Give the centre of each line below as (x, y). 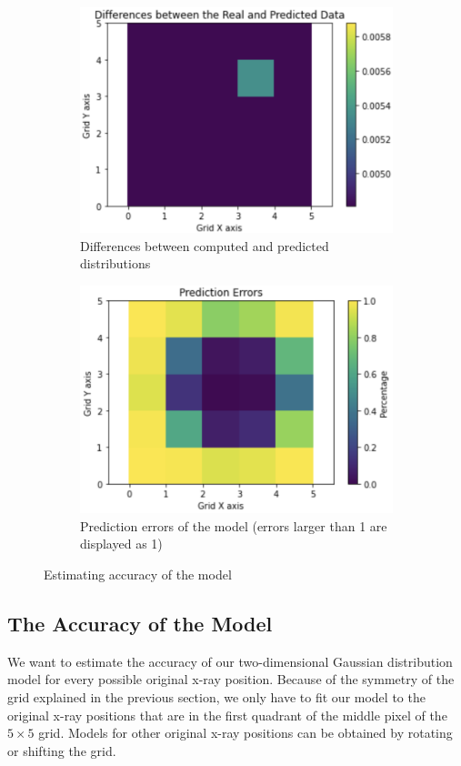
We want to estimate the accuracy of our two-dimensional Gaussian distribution (230, 661)
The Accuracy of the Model (140, 624)
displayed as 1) (121, 544)
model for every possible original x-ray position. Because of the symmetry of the (231, 679)
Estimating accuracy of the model (138, 574)
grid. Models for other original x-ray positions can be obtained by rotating (246, 733)
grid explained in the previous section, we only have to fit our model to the (216, 697)
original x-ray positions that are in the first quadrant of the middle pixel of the (227, 715)
